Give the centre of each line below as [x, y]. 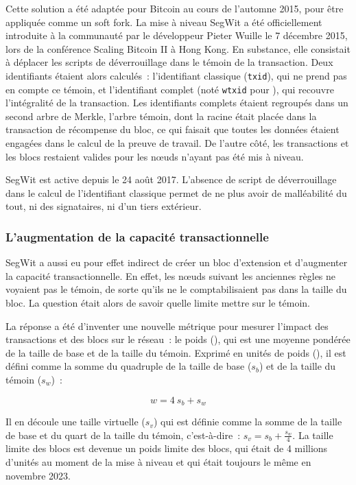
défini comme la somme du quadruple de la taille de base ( [129, 366]
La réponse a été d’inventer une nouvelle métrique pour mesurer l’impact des [167, 326]
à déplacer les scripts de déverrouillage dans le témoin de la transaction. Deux [169, 62]
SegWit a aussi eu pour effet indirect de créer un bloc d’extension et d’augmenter [177, 262]
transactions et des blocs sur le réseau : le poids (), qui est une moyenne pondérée [178, 339]
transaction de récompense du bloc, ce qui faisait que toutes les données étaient [173, 129]
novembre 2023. [38, 475]
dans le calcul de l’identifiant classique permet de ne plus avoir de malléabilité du [176, 192]
